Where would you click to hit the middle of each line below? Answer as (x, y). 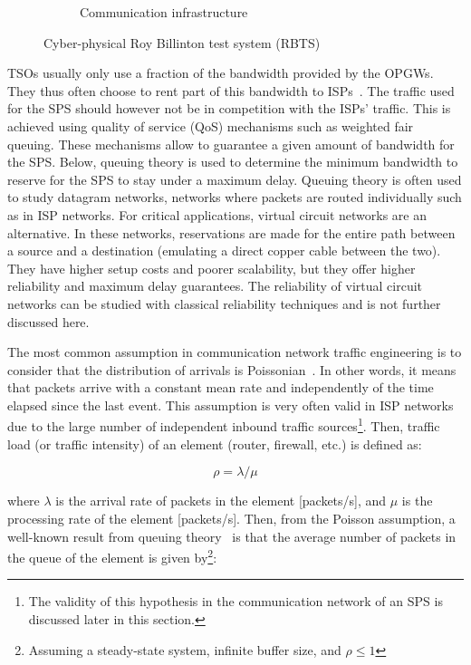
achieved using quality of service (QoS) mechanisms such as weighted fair (211, 125)
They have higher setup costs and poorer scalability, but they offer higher (211, 268)
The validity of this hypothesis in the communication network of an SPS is (235, 601)
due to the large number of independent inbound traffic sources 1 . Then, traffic (224, 425)
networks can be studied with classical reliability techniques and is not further (224, 303)
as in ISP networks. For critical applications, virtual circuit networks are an (217, 214)
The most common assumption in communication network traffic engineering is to (235, 352)
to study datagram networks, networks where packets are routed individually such (235, 197)
